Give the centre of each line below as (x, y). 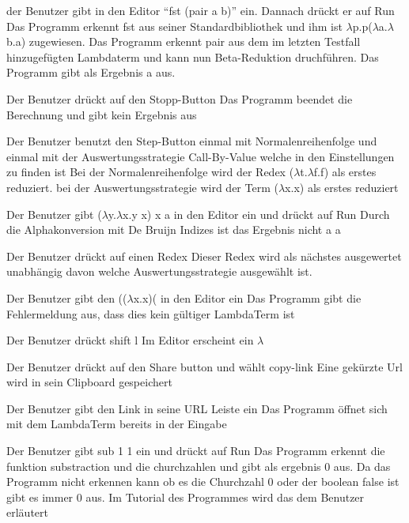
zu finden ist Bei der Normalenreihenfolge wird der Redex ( (150, 172)
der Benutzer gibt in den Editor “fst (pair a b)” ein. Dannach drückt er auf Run (201, 10)
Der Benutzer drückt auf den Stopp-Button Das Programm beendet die (180, 98)
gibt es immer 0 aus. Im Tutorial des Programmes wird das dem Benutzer (186, 497)
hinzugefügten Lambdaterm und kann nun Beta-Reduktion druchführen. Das (193, 56)
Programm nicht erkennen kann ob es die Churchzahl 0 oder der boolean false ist (203, 482)
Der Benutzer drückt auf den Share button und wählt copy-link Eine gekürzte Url (204, 366)
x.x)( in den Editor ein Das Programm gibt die (247, 297)
